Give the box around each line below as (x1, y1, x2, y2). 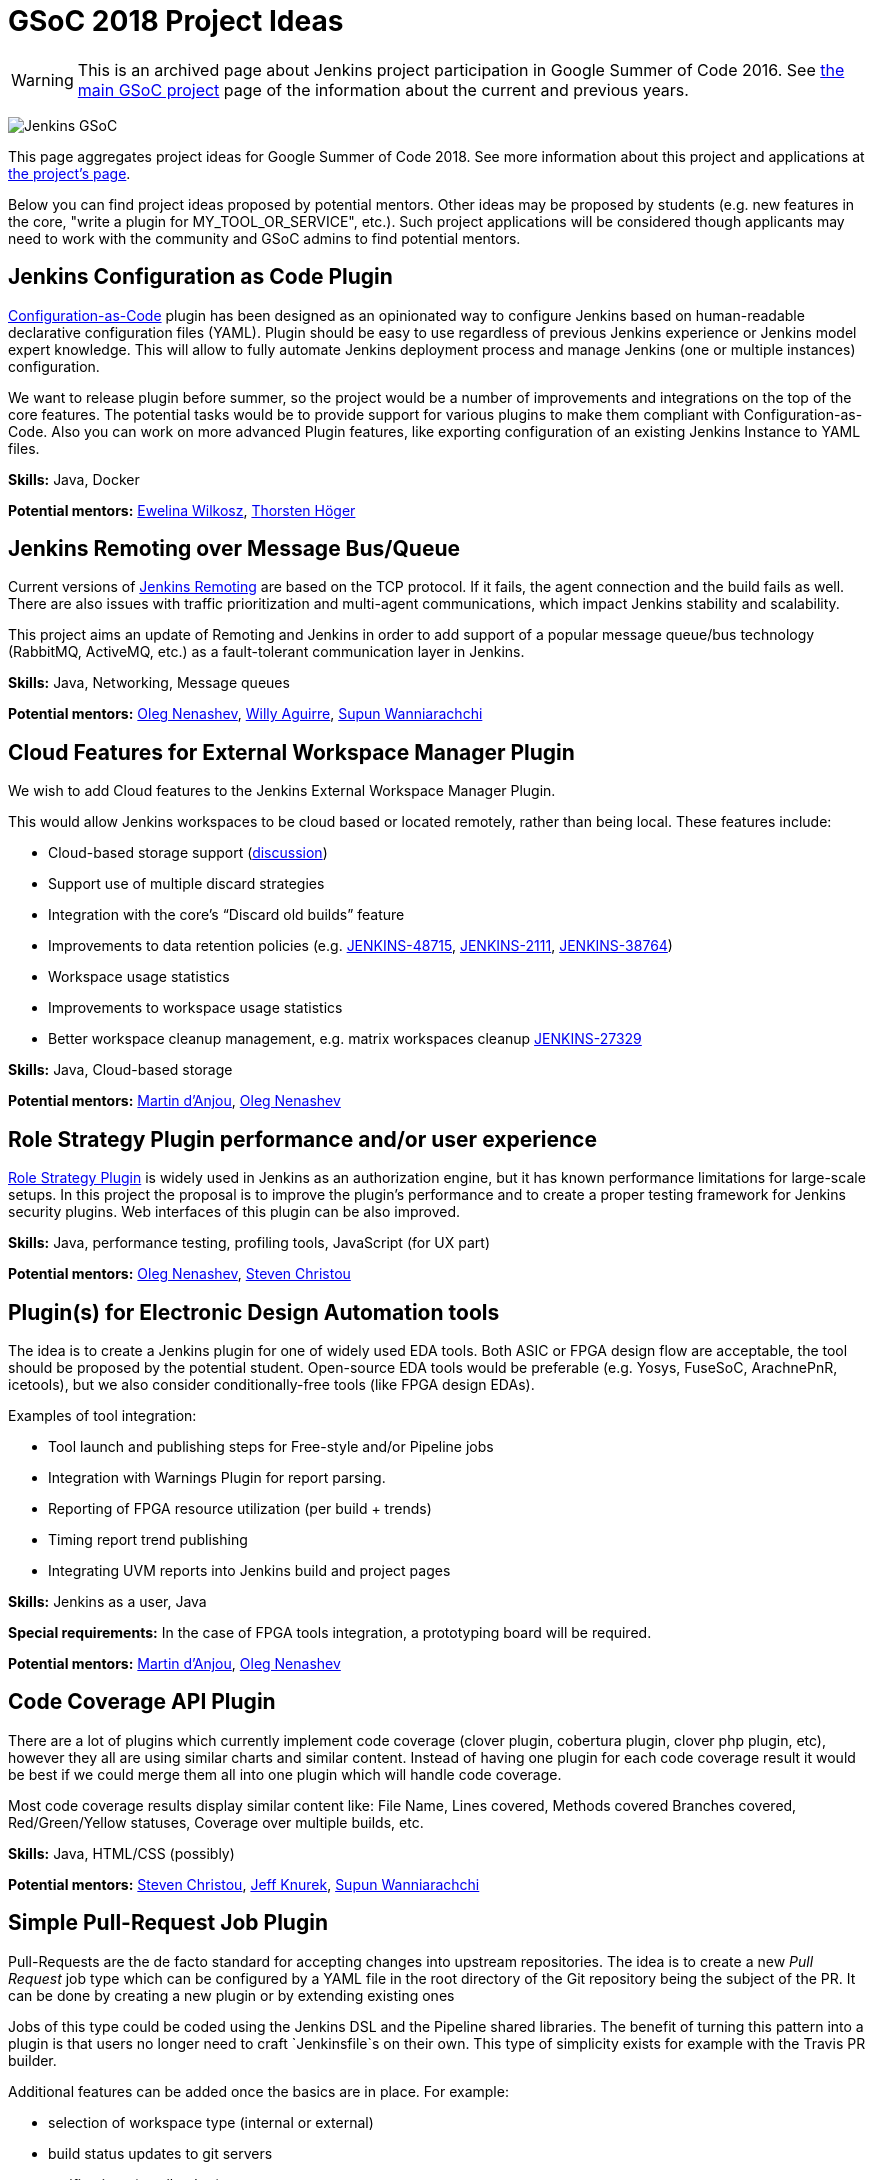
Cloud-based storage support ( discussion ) (48, 844, 328, 862)
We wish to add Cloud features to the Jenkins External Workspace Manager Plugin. (8, 782, 556, 800)
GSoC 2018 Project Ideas (8, 4, 344, 38)
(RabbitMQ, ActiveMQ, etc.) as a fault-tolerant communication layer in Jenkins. (8, 643, 525, 661)
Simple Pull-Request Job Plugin (8, 1910, 328, 1936)
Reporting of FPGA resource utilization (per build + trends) (48, 1499, 432, 1517)
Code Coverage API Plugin (8, 1689, 276, 1715)
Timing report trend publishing (48, 1530, 248, 1548)
